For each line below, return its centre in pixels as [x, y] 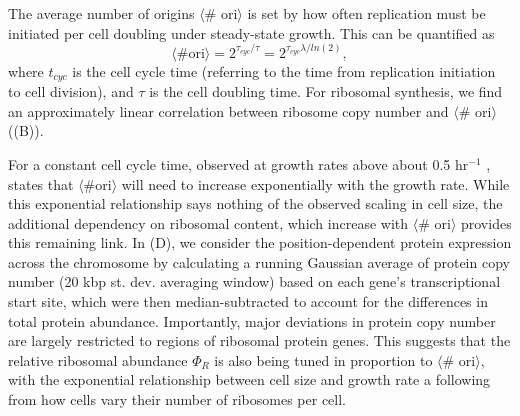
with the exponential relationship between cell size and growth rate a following [249, 379]
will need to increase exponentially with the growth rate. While [315, 183]
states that [41, 183]
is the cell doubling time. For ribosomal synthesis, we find [326, 91]
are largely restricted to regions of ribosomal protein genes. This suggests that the [259, 340]
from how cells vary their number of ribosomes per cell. [177, 399]
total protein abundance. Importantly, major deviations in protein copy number [252, 320]
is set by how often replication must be [366, 13]
